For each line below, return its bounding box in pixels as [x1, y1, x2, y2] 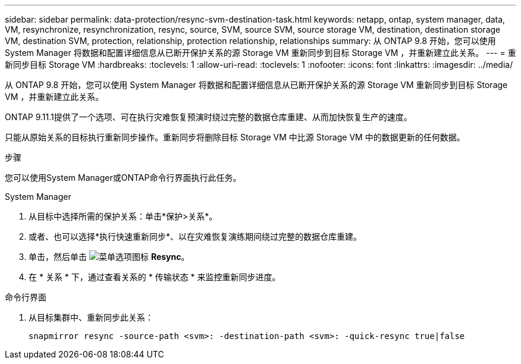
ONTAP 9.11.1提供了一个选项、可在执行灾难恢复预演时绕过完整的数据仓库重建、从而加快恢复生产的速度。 [5, 112, 412, 122]
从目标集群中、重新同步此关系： [29, 312, 153, 322]
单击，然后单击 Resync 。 [29, 252, 190, 262]
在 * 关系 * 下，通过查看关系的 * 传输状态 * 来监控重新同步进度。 [29, 272, 281, 282]
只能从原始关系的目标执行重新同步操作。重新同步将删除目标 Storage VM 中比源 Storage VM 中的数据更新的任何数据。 [5, 132, 465, 142]
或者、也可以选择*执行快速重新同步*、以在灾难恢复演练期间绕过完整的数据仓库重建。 [29, 231, 362, 241]
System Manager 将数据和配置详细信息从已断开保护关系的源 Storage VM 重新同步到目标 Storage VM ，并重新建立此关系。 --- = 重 [5, 48, 516, 58]
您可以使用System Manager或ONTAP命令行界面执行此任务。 [5, 172, 241, 183]
